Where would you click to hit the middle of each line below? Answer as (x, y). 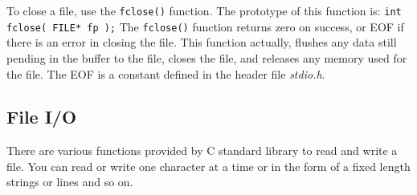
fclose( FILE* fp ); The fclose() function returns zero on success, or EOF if (205, 26)
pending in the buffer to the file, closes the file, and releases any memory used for (207, 57)
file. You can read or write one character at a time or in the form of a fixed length (208, 166)
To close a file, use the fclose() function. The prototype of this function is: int (204, 10)
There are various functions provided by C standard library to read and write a (202, 150)
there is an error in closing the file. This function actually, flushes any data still (202, 42)
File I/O (42, 117)
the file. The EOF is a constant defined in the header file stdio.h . (166, 73)
